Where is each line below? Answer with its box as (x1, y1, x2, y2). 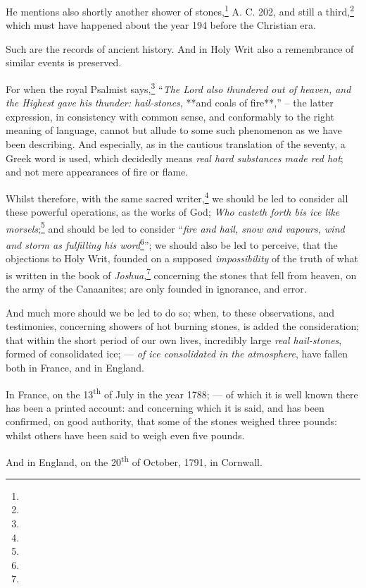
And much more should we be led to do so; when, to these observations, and (6, 305, 335, 319)
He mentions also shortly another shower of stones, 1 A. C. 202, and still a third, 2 (6, 2, 354, 18)
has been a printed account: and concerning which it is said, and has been (6, 400, 324, 415)
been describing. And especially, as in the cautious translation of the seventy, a (6, 137, 346, 152)
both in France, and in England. (6, 360, 144, 374)
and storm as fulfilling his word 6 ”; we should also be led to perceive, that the (6, 235, 338, 252)
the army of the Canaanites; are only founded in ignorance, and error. (6, 281, 307, 296)
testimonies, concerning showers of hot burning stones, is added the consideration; (6, 319, 360, 333)
